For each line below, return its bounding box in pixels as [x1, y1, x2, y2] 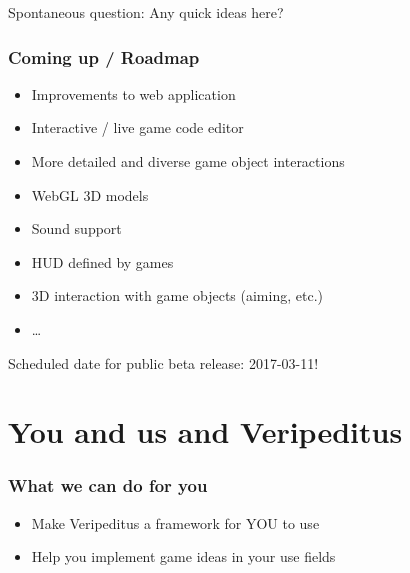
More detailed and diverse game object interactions [31, 151, 345, 171]
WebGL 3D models [31, 184, 149, 205]
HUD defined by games [31, 251, 174, 272]
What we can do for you [8, 473, 208, 498]
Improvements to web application [31, 83, 236, 104]
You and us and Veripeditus [8, 411, 403, 452]
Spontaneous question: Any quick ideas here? [8, 2, 284, 22]
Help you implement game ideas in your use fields [31, 546, 336, 567]
